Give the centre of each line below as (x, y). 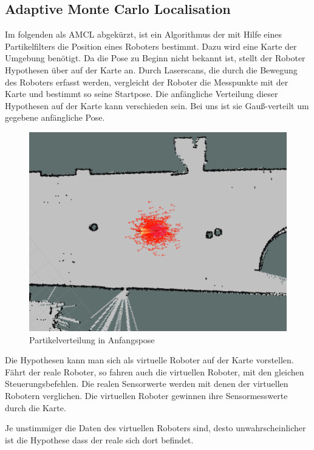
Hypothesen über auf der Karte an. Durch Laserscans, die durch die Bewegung (151, 69)
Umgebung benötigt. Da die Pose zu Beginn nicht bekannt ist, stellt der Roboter (155, 58)
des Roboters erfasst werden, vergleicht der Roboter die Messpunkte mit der (147, 82)
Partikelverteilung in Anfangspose (92, 339)
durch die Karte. (36, 407)
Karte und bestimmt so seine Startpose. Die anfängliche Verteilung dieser (142, 94)
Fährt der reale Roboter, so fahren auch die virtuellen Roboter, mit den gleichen (155, 371)
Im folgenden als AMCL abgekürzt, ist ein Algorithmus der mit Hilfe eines (143, 34)
